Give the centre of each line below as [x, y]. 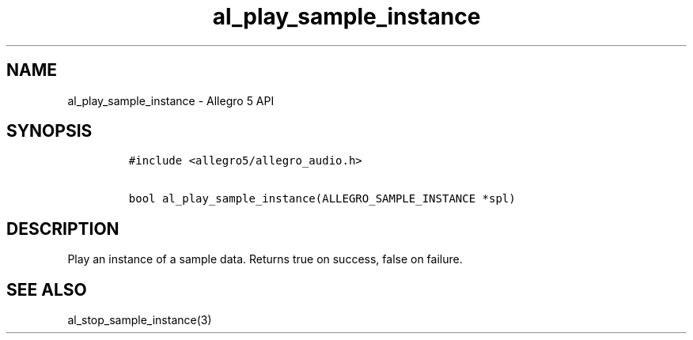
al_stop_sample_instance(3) [140, 320]
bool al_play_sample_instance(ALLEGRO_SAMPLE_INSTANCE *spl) [322, 199]
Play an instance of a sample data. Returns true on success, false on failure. [265, 259]
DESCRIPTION [63, 229]
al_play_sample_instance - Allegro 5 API [171, 100]
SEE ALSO [47, 289]
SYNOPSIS [49, 131]
